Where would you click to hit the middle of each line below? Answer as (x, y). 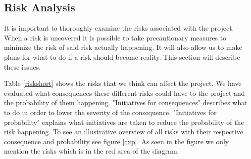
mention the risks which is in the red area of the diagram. (92, 151)
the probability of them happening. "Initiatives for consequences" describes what (126, 102)
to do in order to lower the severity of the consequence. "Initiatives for (110, 112)
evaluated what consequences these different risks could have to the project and (125, 93)
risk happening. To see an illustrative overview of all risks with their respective (124, 132)
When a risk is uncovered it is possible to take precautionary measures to (115, 37)
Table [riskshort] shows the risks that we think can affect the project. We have (123, 83)
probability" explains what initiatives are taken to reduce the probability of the (124, 122)
